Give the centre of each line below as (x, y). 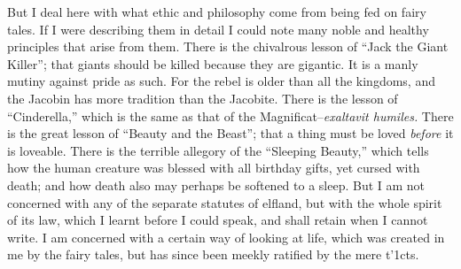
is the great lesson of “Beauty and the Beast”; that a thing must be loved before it (230, 133)
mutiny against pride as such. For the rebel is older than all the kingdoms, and (221, 81)
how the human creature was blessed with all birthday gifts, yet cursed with (214, 168)
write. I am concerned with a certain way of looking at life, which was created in (226, 237)
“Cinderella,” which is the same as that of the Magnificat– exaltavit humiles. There (230, 115)
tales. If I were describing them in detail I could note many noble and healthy (218, 29)
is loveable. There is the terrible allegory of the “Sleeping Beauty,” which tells (218, 150)
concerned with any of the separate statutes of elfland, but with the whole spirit (225, 202)
